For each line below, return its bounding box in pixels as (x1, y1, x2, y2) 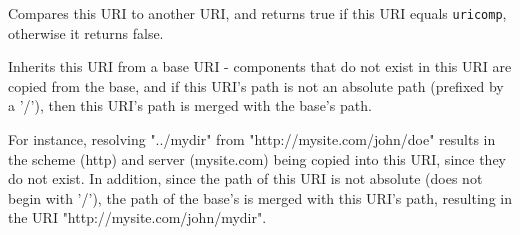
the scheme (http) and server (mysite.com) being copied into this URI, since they (8, 148, 506, 169)
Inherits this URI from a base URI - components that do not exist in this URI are (8, 56, 512, 77)
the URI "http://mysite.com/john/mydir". (8, 207, 267, 228)
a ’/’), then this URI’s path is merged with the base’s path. (8, 95, 372, 116)
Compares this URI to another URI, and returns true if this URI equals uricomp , (8, 3, 507, 23)
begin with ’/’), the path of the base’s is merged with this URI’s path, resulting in (8, 187, 512, 208)
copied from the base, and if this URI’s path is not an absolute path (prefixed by (8, 75, 504, 96)
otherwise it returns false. (8, 22, 164, 43)
